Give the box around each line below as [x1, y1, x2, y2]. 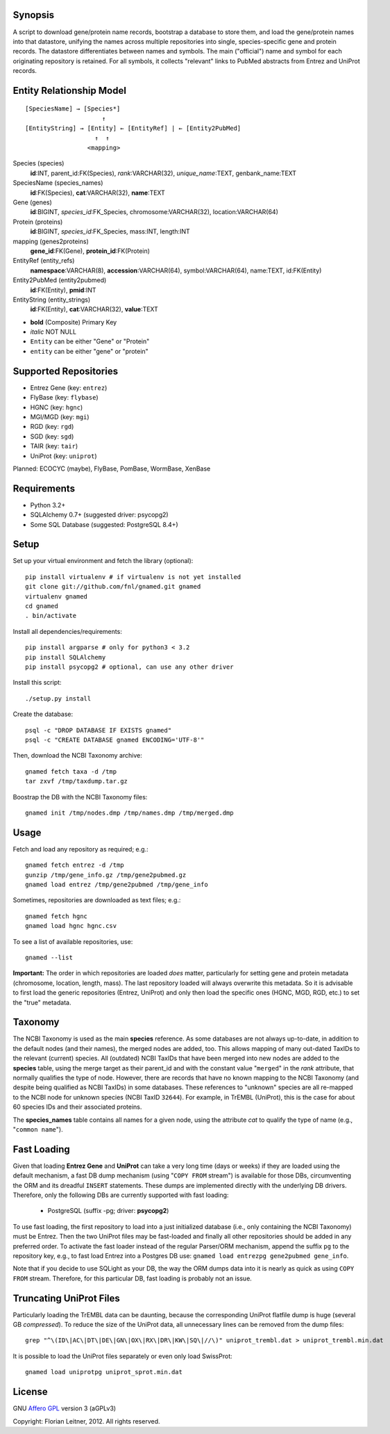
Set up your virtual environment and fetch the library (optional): [12, 557, 194, 565]
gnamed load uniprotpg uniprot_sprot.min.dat [25, 1368, 183, 1376]
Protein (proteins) [12, 218, 63, 226]
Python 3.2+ [30, 500, 66, 509]
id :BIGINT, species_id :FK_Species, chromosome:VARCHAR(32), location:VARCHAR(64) [30, 208, 279, 216]
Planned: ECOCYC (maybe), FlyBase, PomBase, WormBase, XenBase [12, 464, 211, 473]
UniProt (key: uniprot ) [30, 452, 97, 460]
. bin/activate [25, 612, 77, 620]
